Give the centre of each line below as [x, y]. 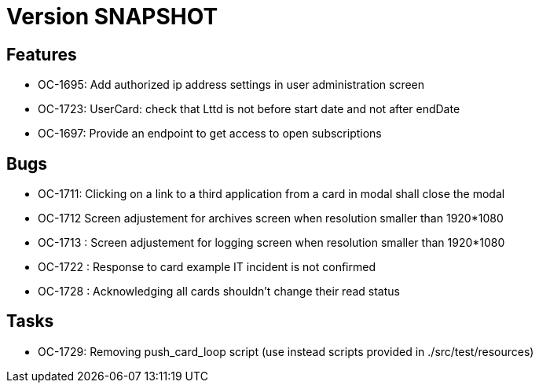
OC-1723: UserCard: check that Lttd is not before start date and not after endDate [249, 109]
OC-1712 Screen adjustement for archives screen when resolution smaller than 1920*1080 [271, 218]
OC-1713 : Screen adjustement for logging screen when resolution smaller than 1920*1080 [271, 243]
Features [42, 54]
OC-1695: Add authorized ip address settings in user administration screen [231, 85]
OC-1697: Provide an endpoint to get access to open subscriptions [210, 134]
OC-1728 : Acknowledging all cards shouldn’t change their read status [219, 292]
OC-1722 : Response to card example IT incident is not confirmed [207, 267]
